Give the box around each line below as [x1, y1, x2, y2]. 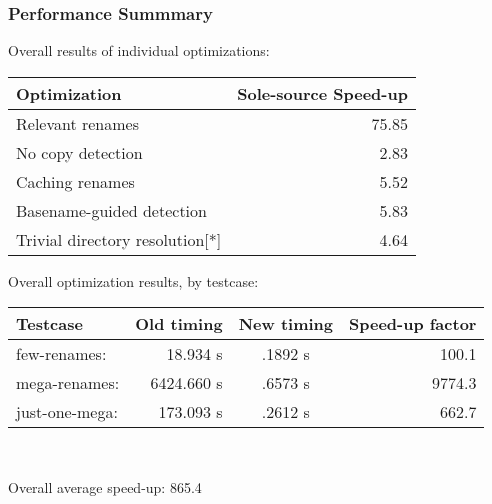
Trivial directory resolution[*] [16, 227, 222, 251]
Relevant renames [16, 111, 139, 135]
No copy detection [16, 140, 143, 164]
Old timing [135, 312, 223, 336]
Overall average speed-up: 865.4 [8, 477, 202, 497]
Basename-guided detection [16, 198, 207, 222]
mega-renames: [16, 371, 120, 395]
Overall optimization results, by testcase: [8, 270, 259, 291]
